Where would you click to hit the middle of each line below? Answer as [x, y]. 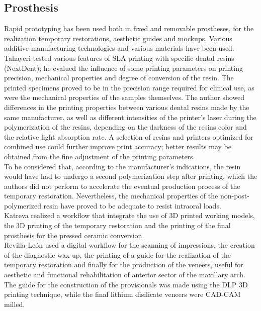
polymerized [23, 205]
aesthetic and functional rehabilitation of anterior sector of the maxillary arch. [125, 275]
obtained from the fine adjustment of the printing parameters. [100, 156]
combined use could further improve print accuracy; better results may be [118, 146]
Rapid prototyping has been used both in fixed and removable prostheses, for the [129, 28]
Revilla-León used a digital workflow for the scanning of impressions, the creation [129, 245]
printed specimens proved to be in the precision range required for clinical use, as [129, 87]
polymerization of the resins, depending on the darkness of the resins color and [125, 127]
